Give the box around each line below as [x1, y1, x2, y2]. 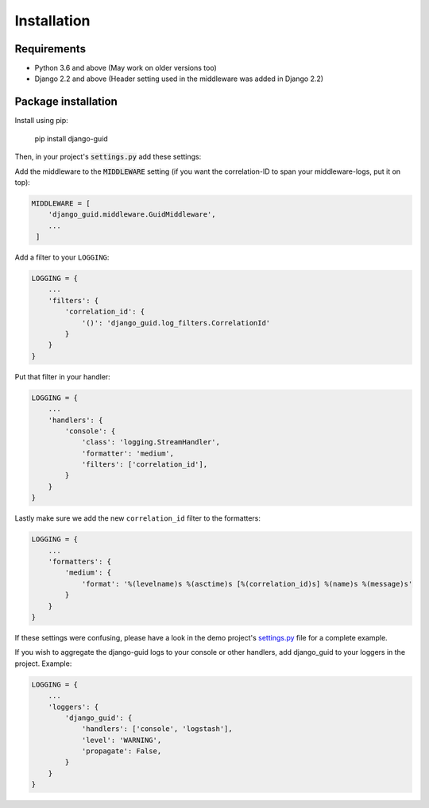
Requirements [14, 42, 87, 56]
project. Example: [14, 659, 72, 668]
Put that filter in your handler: [14, 371, 110, 381]
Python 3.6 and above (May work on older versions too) [34, 63, 218, 73]
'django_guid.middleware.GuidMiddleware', [48, 210, 216, 219]
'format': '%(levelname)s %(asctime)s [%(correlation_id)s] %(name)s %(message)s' [81, 579, 413, 588]
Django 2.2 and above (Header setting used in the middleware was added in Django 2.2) [34, 74, 324, 83]
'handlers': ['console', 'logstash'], [81, 725, 234, 733]
